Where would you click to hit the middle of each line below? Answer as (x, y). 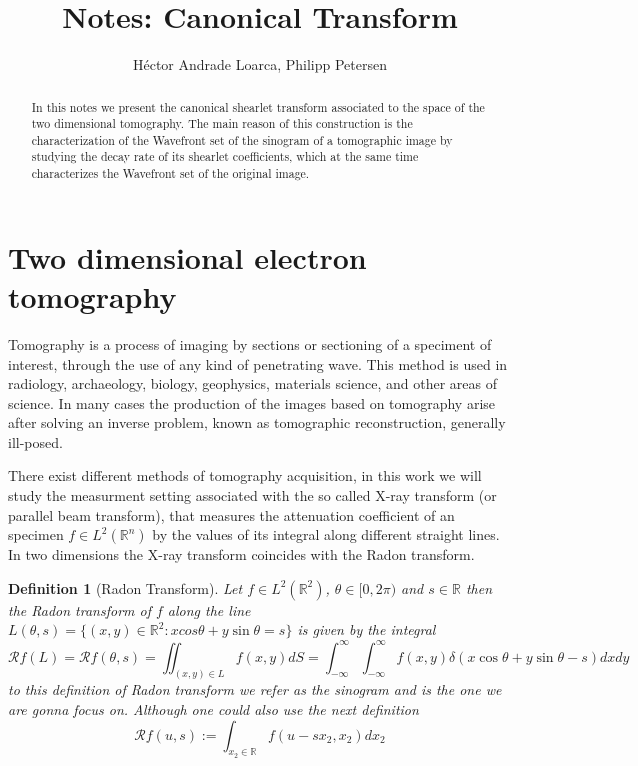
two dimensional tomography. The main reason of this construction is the (222, 123)
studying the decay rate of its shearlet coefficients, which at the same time (225, 156)
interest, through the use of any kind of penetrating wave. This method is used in (258, 363)
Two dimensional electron (187, 256)
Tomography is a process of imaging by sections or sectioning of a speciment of (250, 343)
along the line (209, 609)
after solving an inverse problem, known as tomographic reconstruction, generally (257, 422)
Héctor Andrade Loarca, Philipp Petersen (259, 64)
